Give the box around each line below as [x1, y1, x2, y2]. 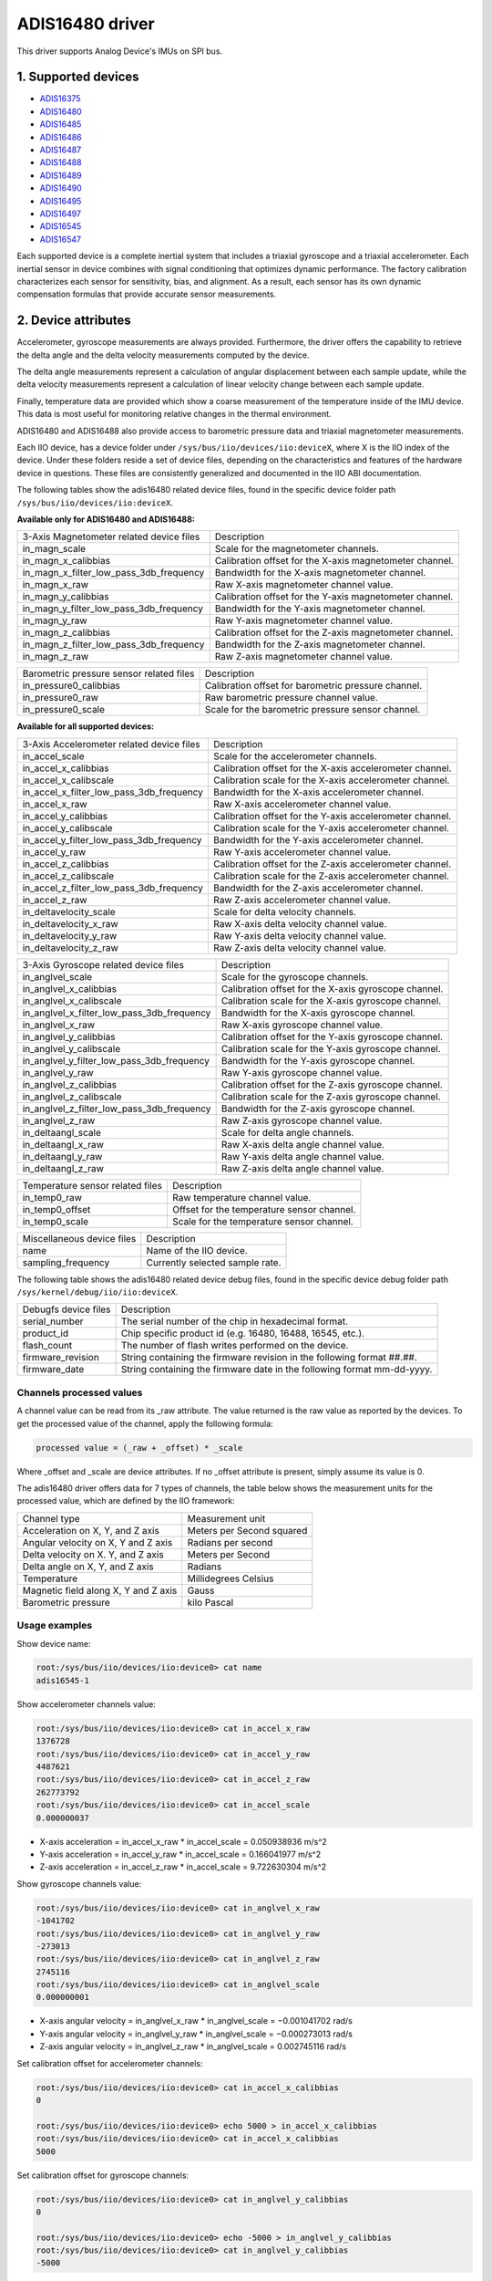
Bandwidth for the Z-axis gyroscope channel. [220, 1102, 415, 1115]
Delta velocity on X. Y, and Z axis [22, 1547, 164, 1560]
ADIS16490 [39, 182, 82, 193]
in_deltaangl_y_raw [22, 1150, 103, 1162]
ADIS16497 [39, 208, 82, 219]
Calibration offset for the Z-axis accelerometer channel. [213, 858, 452, 870]
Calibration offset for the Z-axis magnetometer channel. [214, 626, 454, 639]
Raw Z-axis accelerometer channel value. [213, 893, 391, 906]
